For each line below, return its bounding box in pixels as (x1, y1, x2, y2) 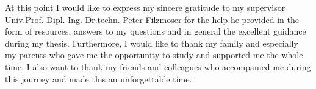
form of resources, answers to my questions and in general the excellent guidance (5, 25, 306, 38)
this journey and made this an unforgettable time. (5, 72, 192, 85)
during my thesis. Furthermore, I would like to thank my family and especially (5, 36, 298, 49)
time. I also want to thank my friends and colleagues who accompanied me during (5, 60, 311, 73)
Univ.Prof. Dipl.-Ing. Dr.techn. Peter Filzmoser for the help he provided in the (5, 13, 300, 25)
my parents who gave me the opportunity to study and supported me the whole (5, 48, 303, 61)
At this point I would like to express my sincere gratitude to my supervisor (5, 1, 285, 13)
